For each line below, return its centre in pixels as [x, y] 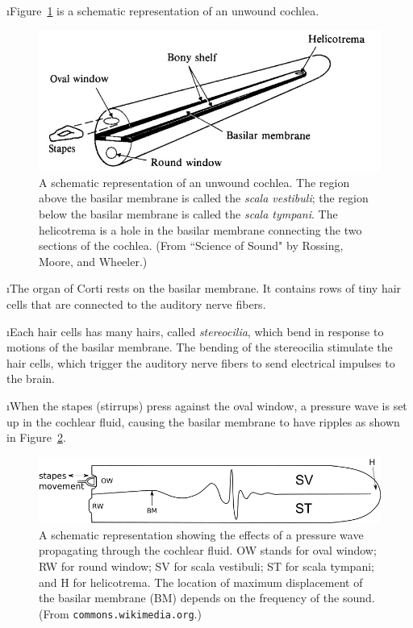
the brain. [31, 378]
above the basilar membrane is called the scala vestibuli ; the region [204, 198]
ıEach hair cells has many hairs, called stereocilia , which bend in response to [195, 331]
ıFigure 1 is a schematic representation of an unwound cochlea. [163, 10]
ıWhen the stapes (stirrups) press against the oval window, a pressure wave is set [207, 405]
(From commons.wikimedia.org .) [120, 613]
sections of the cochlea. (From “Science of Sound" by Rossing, [191, 245]
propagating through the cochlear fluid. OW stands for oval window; [208, 550]
